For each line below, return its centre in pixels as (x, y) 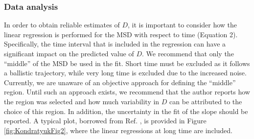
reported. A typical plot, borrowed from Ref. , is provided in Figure (105, 121)
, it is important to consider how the (182, 25)
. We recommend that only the (188, 53)
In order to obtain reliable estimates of (62, 25)
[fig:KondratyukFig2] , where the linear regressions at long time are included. (118, 130)
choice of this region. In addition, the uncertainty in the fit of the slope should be (126, 111)
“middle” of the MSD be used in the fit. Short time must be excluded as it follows (127, 63)
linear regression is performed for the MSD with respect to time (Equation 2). (121, 34)
